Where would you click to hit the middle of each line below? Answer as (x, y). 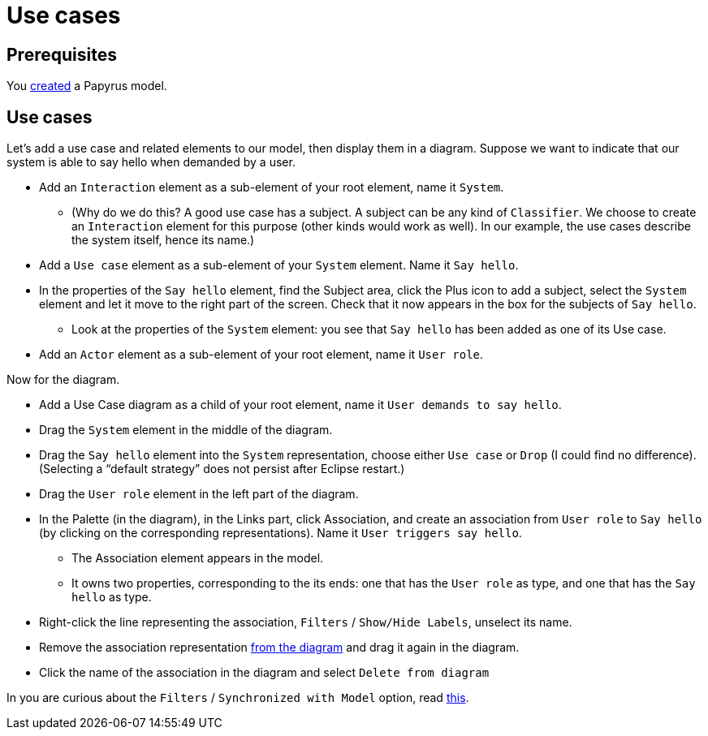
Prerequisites (62, 54)
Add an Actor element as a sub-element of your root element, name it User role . (261, 355)
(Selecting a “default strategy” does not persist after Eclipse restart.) (222, 469)
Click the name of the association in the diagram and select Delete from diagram (264, 673)
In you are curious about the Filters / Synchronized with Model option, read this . (238, 698)
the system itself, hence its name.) (163, 240)
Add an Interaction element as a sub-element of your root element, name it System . (272, 187)
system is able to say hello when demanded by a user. (151, 162)
